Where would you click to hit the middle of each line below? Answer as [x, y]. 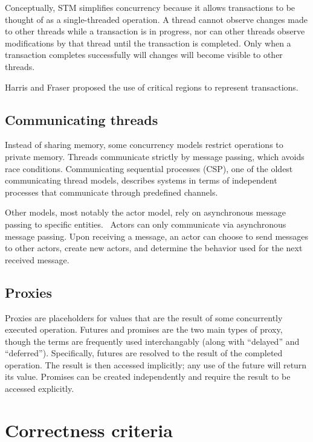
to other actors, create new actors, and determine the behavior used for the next [154, 248]
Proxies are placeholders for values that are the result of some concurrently [144, 317]
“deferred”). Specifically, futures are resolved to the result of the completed [144, 353]
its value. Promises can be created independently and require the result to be [148, 376]
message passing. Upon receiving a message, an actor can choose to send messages [157, 236]
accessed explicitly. [40, 389]
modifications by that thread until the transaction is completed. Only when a [148, 43]
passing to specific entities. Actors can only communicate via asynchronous [146, 224]
